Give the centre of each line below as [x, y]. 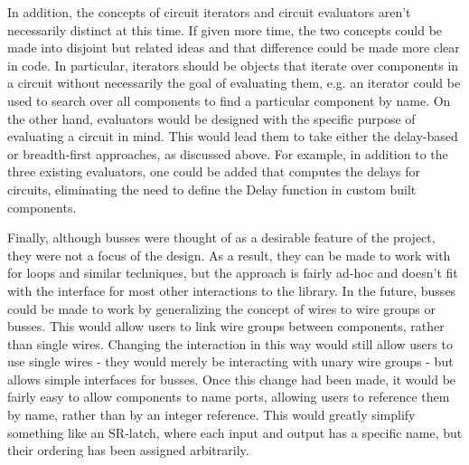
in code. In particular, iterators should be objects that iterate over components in [233, 65]
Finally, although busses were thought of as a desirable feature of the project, [221, 237]
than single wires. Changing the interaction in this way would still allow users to [230, 343]
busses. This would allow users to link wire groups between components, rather [226, 326]
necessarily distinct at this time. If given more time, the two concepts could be [225, 29]
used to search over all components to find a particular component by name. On [229, 100]
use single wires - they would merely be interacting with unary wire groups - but [230, 361]
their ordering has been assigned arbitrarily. [128, 450]
